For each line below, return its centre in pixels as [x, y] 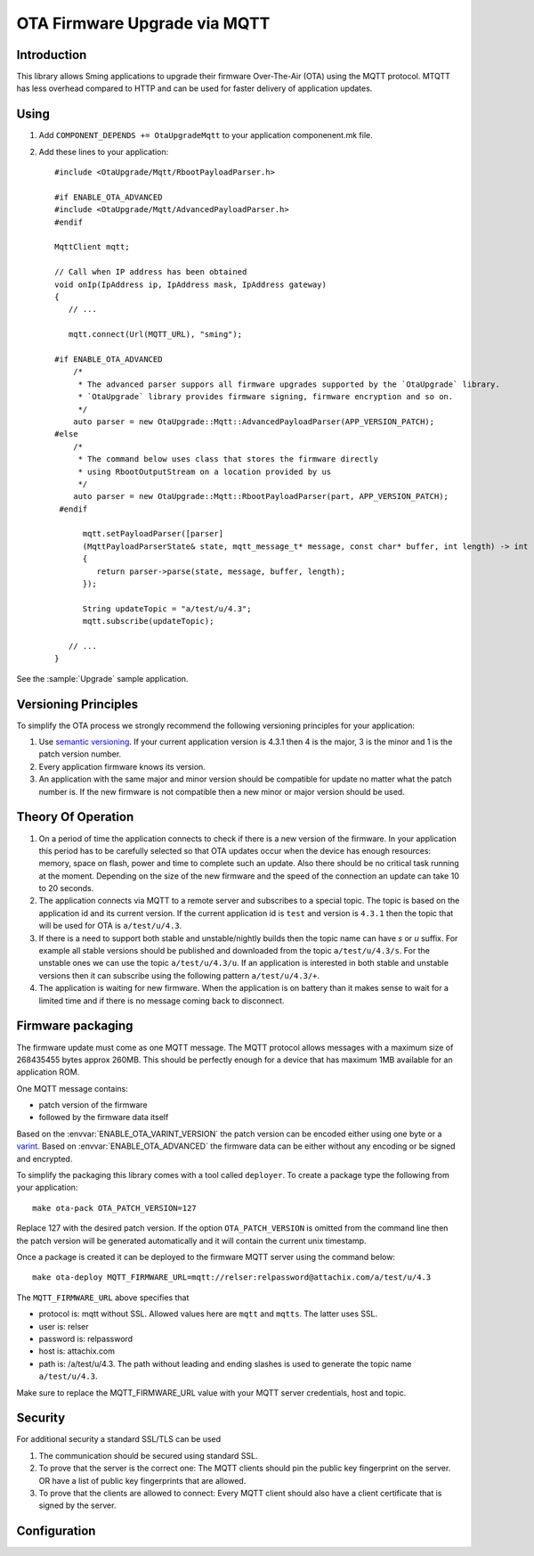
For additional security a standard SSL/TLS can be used [119, 1439]
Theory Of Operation [75, 817]
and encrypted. [44, 1159]
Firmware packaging [75, 1026]
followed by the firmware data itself [104, 1118]
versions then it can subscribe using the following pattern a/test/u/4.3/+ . [179, 975]
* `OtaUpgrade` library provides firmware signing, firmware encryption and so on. [266, 397]
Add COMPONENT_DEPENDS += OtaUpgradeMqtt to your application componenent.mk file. [206, 135]
